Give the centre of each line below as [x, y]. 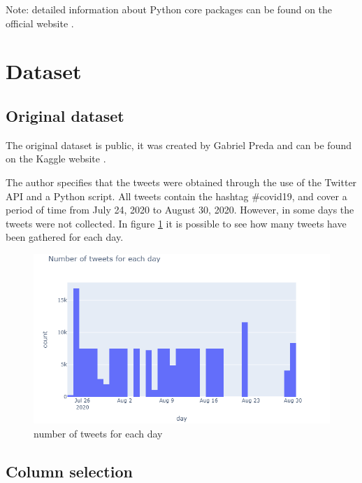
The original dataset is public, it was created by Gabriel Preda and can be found [179, 145]
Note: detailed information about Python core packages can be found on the [169, 9]
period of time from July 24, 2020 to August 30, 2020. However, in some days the [180, 210]
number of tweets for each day [98, 433]
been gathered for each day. [65, 237]
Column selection [69, 471]
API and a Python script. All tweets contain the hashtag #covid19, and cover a [176, 196]
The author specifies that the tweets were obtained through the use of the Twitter [181, 182]
